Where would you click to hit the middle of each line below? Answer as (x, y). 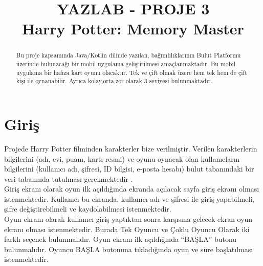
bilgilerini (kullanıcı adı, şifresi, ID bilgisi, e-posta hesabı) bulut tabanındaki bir (129, 169)
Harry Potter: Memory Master (133, 28)
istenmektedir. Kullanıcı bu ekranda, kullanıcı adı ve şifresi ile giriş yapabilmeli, (129, 198)
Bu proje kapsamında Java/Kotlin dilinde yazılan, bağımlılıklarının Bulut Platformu (128, 55)
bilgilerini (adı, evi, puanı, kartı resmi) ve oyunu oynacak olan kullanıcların (122, 158)
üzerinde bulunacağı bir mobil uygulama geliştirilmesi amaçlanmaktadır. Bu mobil (126, 64)
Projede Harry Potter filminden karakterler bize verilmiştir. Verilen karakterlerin (131, 148)
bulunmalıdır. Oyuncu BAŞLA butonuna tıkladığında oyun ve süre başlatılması (129, 249)
